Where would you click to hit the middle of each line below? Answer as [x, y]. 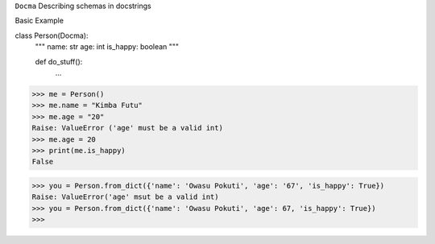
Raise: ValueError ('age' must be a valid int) [127, 128]
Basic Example [39, 21]
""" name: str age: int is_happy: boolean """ [107, 47]
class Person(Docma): [52, 35]
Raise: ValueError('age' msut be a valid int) [125, 197]
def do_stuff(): [59, 61]
